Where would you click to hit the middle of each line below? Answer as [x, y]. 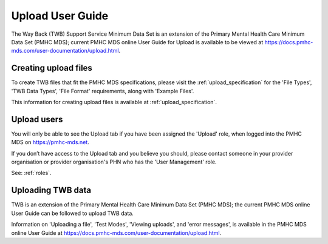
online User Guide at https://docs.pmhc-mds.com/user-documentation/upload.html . [116, 232]
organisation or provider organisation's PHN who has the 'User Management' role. [114, 162]
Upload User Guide [60, 16]
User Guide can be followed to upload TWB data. [72, 213]
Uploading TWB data [51, 190]
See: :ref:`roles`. [31, 173]
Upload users [37, 119]
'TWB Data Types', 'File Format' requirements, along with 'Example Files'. [103, 91]
